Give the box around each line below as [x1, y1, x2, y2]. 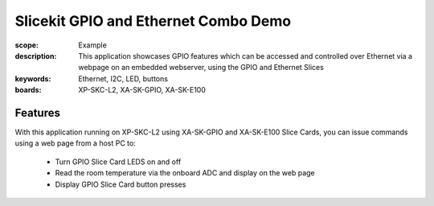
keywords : [14, 73, 51, 84]
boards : [14, 85, 42, 95]
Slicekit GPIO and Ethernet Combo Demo [14, 12, 292, 30]
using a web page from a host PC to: [14, 138, 136, 148]
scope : [14, 40, 39, 50]
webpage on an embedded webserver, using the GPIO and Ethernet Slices [78, 63, 325, 72]
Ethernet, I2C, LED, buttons [78, 73, 169, 84]
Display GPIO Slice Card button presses [55, 179, 186, 189]
